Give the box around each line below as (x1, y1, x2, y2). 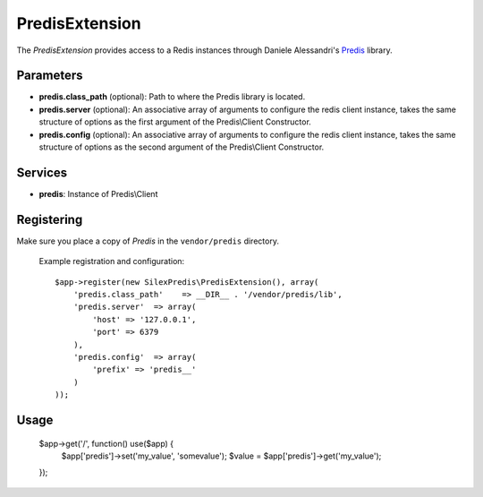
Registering (16, 211, 83, 227)
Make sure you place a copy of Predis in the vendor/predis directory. (16, 236, 279, 246)
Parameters (16, 68, 83, 83)
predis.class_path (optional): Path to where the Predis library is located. (38, 91, 306, 102)
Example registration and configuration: (38, 256, 185, 267)
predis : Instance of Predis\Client (38, 188, 158, 199)
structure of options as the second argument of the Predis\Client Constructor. (38, 141, 325, 152)
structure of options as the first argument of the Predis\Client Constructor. (38, 116, 312, 127)
